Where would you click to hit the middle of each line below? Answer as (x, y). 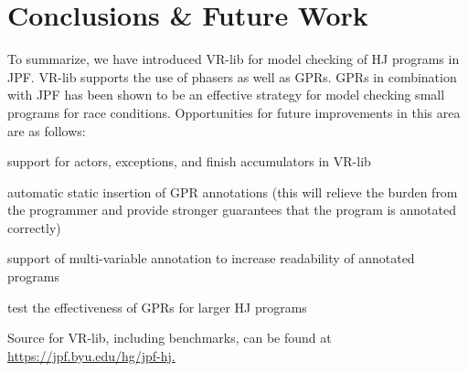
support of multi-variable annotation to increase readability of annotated (211, 258)
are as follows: (47, 130)
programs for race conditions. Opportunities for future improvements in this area (234, 112)
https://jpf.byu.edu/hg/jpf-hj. (91, 355)
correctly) (34, 227)
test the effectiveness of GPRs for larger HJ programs (157, 307)
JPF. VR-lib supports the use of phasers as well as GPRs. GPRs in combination (232, 76)
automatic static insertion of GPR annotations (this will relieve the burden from (233, 191)
